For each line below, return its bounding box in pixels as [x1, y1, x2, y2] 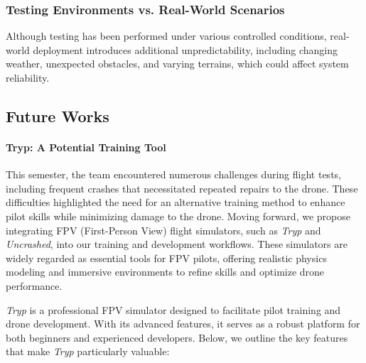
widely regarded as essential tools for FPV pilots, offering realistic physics [6, 250, 327, 265]
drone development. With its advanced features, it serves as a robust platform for [6, 316, 360, 331]
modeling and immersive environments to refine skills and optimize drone [6, 264, 325, 279]
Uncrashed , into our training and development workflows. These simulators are [6, 237, 348, 251]
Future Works [6, 104, 109, 126]
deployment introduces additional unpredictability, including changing [33, 42, 338, 57]
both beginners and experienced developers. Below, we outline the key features [6, 330, 348, 345]
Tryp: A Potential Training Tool [6, 139, 166, 154]
